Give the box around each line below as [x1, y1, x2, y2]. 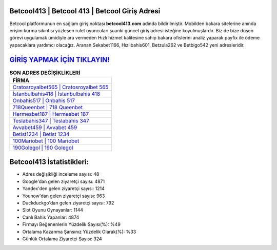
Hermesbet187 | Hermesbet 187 [12, 110, 89, 117]
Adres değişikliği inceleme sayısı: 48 [22, 171, 100, 177]
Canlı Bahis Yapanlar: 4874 [22, 214, 80, 220]
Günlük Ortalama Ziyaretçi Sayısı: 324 [22, 236, 102, 242]
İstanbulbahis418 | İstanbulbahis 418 [12, 90, 101, 97]
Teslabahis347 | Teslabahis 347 [12, 117, 89, 124]
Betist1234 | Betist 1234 [12, 131, 70, 138]
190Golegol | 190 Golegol [12, 144, 73, 151]
